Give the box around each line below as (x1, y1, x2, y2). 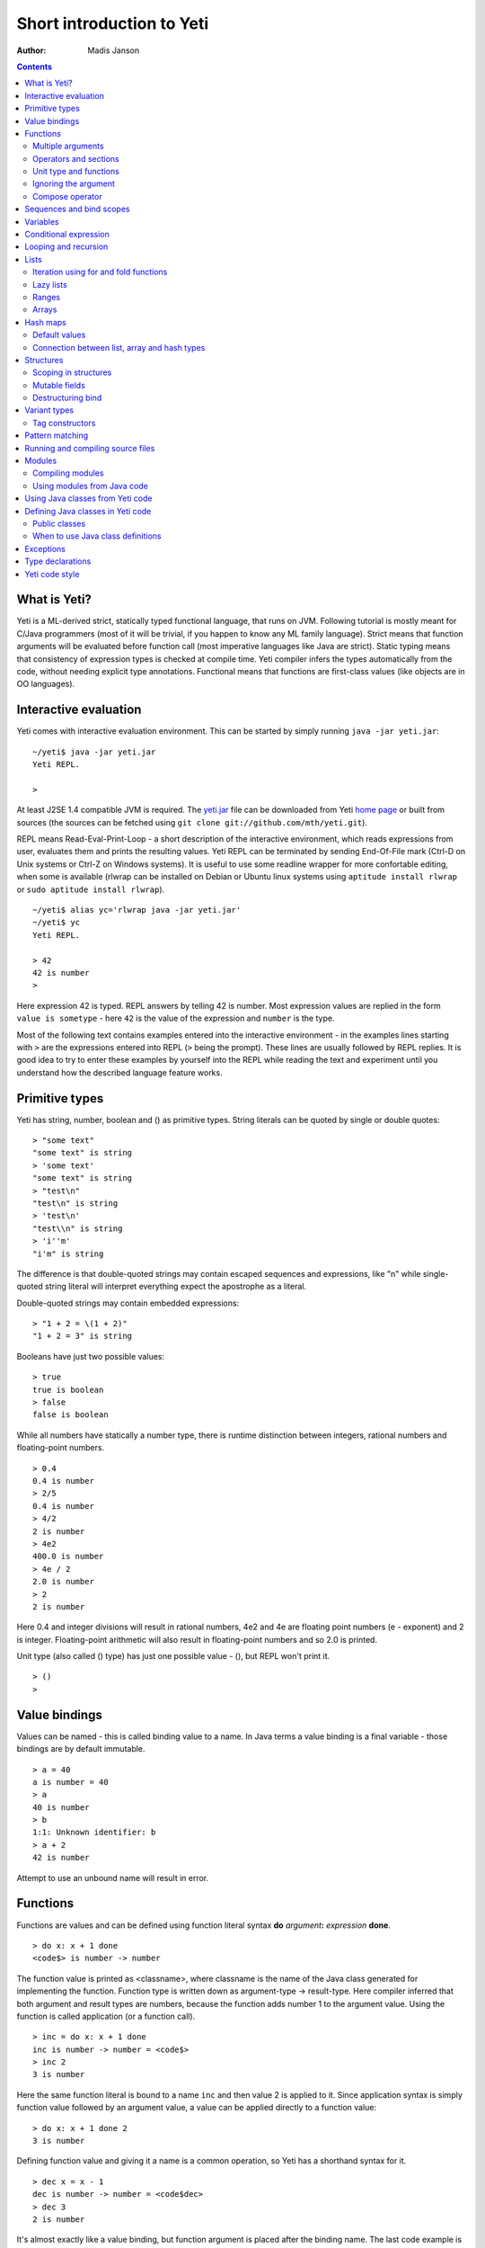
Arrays (32, 304, 57, 315)
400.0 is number (32, 1551, 104, 1562)
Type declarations (24, 556, 92, 566)
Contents (16, 61, 53, 72)
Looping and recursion (24, 241, 109, 252)
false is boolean (32, 1410, 109, 1420)
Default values (32, 329, 86, 341)
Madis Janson (87, 45, 139, 56)
